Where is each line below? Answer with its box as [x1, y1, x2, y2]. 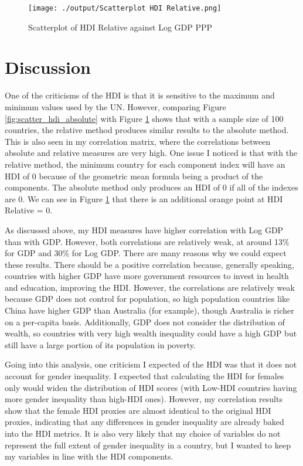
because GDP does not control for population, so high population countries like [5, 292, 290, 305]
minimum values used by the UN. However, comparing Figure [5, 100, 226, 113]
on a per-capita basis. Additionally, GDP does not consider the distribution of [5, 315, 285, 328]
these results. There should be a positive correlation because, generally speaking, [5, 258, 294, 270]
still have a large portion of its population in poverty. [5, 338, 196, 351]
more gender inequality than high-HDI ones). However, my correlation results [5, 393, 282, 405]
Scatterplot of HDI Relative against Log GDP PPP [28, 21, 213, 33]
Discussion [5, 55, 91, 79]
